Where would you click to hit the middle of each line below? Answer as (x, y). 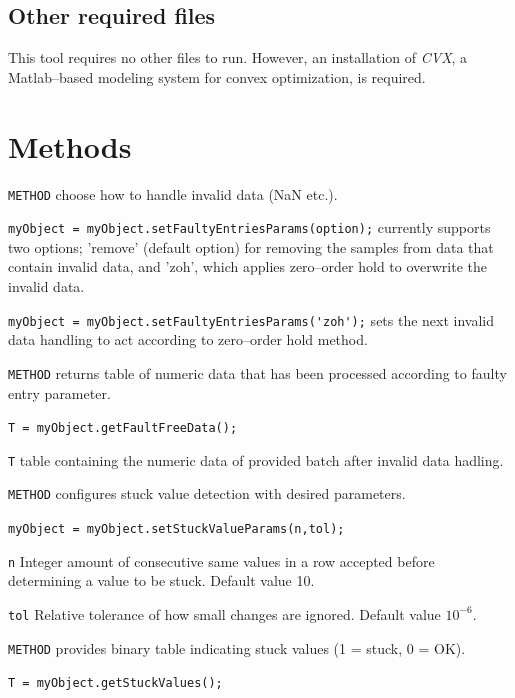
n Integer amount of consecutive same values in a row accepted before (221, 560)
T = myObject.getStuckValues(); (115, 683)
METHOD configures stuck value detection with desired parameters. (207, 493)
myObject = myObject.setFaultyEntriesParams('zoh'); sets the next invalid (251, 319)
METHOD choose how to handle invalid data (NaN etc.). (173, 193)
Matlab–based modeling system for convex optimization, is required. (217, 76)
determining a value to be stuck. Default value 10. (161, 580)
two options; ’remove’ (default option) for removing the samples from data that (251, 246)
